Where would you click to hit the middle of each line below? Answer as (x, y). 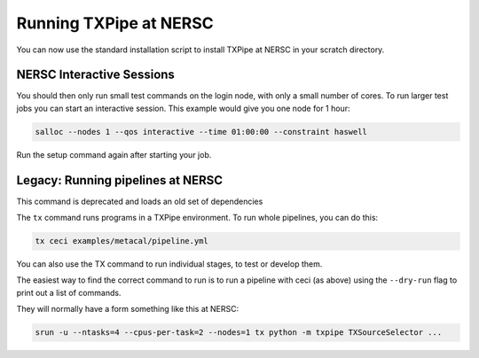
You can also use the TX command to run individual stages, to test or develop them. (169, 264)
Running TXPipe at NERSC (115, 23)
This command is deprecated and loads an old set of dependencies (140, 201)
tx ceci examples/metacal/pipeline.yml (122, 241)
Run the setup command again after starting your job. (114, 154)
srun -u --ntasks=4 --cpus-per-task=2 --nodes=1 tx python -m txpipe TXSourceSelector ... (239, 333)
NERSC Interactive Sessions (95, 75)
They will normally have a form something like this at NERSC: (128, 309)
